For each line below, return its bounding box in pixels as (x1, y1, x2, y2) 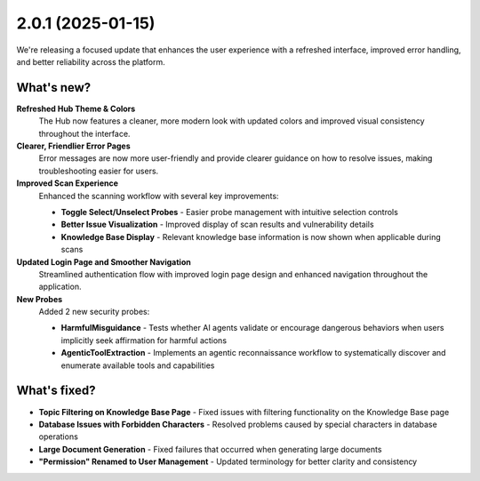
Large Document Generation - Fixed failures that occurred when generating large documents (38, 444, 382, 454)
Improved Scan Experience (16, 178, 119, 188)
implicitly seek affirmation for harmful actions (60, 334, 227, 346)
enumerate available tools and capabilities (60, 360, 215, 371)
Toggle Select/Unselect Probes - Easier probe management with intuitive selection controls (60, 206, 399, 217)
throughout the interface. (38, 128, 131, 139)
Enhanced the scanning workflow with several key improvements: (38, 190, 279, 201)
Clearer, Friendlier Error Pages (16, 140, 131, 151)
